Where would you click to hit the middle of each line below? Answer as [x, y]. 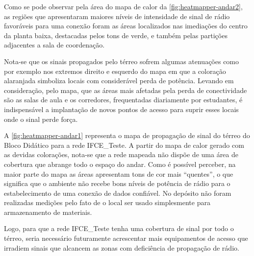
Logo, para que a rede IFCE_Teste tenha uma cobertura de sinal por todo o [119, 228]
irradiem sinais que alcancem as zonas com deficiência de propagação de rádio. [122, 247]
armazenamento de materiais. [48, 212]
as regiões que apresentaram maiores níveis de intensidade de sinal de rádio [117, 16]
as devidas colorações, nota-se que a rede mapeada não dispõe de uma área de [121, 154]
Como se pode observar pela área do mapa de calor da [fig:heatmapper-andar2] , [123, 6]
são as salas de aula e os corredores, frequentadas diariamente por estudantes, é [123, 100]
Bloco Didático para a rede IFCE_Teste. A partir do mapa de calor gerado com [124, 145]
